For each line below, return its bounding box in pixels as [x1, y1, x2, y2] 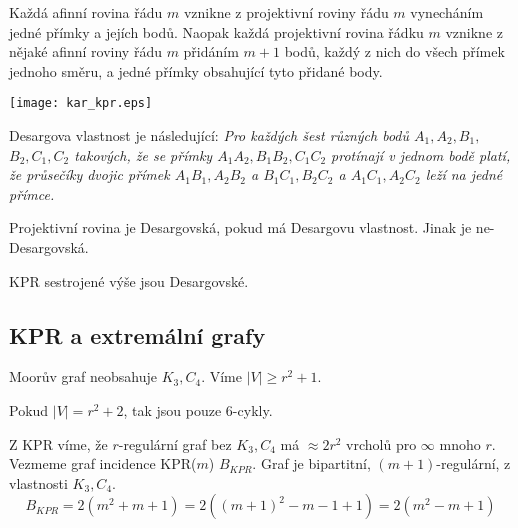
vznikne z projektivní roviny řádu [183, 2, 389, 22]
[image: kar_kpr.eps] [9, 96, 153, 111]
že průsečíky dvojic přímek [9, 164, 170, 185]
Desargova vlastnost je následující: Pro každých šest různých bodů [9, 125, 409, 146]
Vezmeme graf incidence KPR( [9, 453, 197, 474]
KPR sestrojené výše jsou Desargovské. [9, 270, 249, 291]
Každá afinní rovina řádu [9, 2, 163, 22]
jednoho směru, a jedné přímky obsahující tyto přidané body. [9, 60, 383, 81]
